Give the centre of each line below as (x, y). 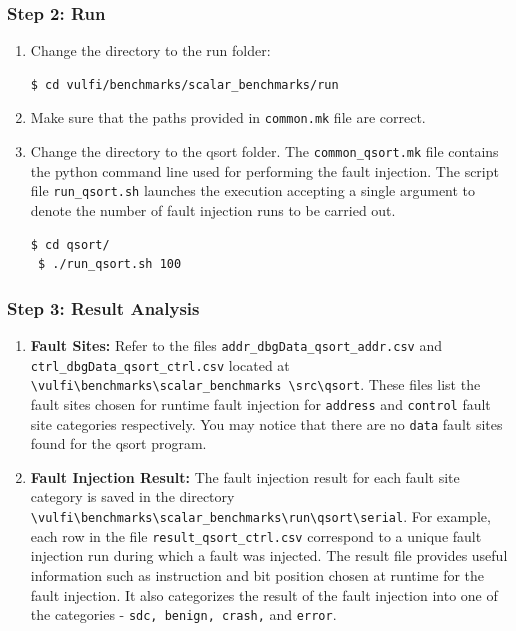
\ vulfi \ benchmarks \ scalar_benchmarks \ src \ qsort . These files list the (255, 384)
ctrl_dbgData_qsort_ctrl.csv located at (160, 364)
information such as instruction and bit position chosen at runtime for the (257, 574)
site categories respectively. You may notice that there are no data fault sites (266, 423)
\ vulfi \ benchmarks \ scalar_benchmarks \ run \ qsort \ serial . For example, (260, 516)
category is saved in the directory (132, 496)
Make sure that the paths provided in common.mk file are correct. (228, 117)
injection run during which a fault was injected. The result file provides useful (269, 555)
